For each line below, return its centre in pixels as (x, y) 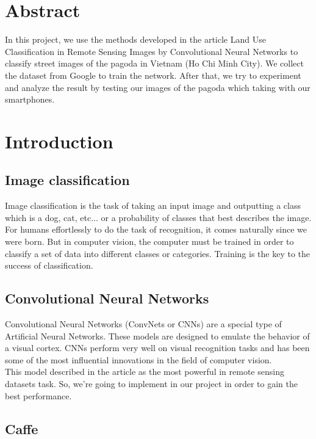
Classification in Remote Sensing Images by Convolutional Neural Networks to (152, 51)
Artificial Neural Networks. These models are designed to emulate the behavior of (157, 336)
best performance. (38, 395)
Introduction (59, 141)
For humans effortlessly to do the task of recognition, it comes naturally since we (156, 229)
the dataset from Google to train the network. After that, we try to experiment (153, 75)
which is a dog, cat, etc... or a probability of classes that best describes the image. (158, 217)
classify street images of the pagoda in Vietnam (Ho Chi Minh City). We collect (154, 63)
